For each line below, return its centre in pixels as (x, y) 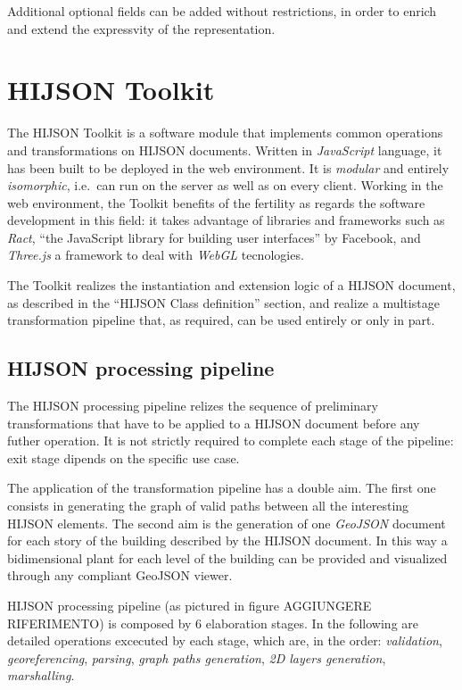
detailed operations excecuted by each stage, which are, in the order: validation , (225, 640)
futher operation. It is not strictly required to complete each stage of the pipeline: (231, 441)
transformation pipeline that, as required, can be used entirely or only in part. (221, 320)
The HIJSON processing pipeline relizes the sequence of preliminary (193, 406)
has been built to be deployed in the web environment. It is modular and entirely (228, 167)
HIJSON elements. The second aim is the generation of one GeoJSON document (227, 523)
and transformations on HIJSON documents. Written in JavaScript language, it (225, 150)
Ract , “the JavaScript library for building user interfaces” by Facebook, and (214, 237)
